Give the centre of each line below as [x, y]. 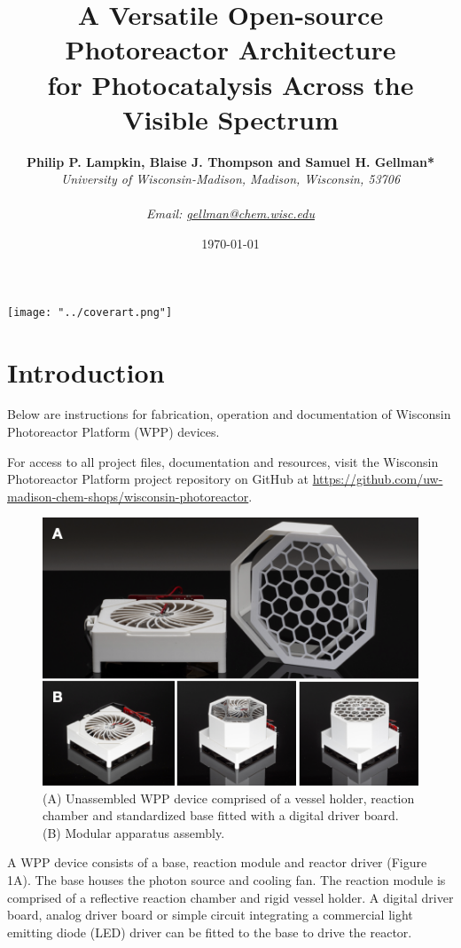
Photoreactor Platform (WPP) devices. [113, 432]
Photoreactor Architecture [230, 49]
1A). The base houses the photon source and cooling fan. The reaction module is [227, 880]
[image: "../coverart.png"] [90, 312]
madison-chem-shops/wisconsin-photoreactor [128, 496]
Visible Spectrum [230, 118]
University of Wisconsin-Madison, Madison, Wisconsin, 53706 [230, 179]
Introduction [86, 371]
